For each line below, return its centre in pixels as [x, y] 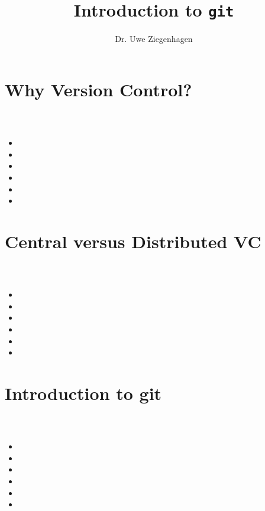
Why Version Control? [98, 89]
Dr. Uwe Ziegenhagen [154, 39]
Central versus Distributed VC [133, 241]
